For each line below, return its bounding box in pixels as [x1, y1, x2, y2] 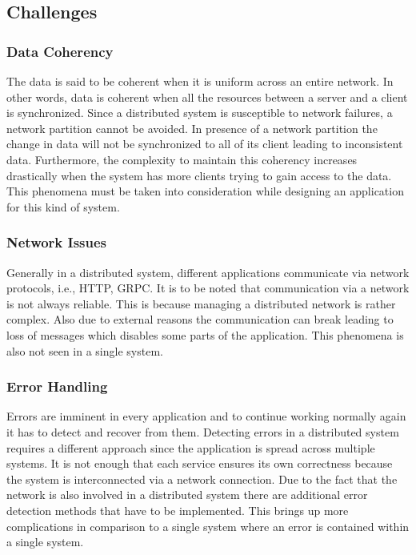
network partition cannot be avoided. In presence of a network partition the [6, 119, 378, 136]
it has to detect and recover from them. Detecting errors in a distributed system [6, 423, 399, 440]
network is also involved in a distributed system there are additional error [6, 486, 368, 503]
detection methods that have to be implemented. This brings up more [6, 501, 349, 518]
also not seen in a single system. [6, 342, 163, 359]
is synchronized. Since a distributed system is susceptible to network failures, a [6, 104, 393, 121]
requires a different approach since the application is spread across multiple [6, 439, 375, 456]
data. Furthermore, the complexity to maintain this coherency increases [6, 151, 358, 167]
